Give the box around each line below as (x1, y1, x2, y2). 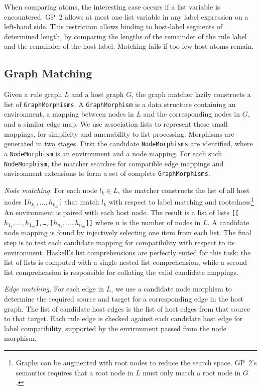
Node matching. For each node (4, 184, 97, 195)
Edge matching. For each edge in (4, 283, 104, 294)
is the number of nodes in (122, 217, 201, 227)
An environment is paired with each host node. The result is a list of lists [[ (4, 207, 239, 217)
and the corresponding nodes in (143, 109, 240, 119)
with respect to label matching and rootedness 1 (108, 195, 254, 207)
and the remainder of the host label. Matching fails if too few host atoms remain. (4, 41, 254, 51)
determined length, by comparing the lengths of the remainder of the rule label (4, 31, 247, 41)
